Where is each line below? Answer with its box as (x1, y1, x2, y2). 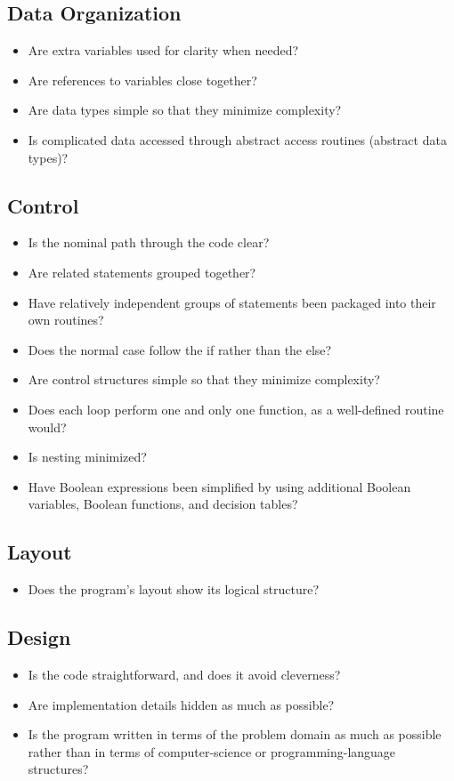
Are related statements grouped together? (28, 262, 256, 281)
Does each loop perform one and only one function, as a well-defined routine (28, 399, 444, 418)
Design (7, 624, 71, 651)
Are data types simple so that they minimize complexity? (28, 101, 342, 119)
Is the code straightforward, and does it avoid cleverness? (28, 664, 341, 683)
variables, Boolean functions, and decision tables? (28, 495, 298, 513)
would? (28, 417, 67, 436)
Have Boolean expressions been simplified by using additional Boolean (28, 477, 411, 495)
